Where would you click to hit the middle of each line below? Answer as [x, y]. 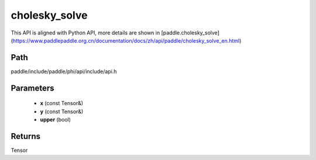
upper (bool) [56, 120]
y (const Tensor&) [62, 112]
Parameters [32, 88]
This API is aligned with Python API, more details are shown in [85, 33]
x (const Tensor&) [62, 103]
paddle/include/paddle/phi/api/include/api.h [64, 71]
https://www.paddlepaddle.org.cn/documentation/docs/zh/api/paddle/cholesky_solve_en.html [126, 40]
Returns [26, 136]
